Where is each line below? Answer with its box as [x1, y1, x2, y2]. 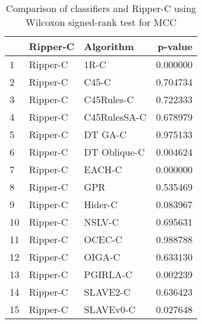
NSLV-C [84, 215, 119, 229]
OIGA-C [84, 250, 120, 264]
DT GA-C [84, 127, 127, 141]
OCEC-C [84, 232, 122, 246]
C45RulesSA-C [84, 110, 147, 124]
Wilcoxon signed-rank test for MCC [25, 15, 177, 29]
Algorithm [84, 39, 134, 53]
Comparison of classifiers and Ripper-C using [5, 1, 197, 15]
